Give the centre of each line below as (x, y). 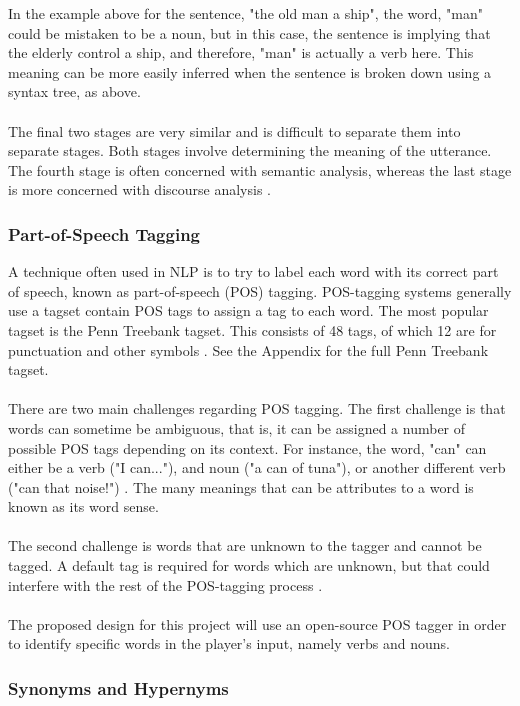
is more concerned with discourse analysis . (139, 189)
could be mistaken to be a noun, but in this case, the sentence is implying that (249, 32)
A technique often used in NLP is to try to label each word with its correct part (253, 271)
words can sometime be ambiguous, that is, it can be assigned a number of (237, 427)
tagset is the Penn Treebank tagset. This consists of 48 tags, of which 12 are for (252, 329)
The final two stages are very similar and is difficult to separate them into (234, 130)
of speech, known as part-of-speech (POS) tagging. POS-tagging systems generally (260, 290)
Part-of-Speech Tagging (104, 233)
